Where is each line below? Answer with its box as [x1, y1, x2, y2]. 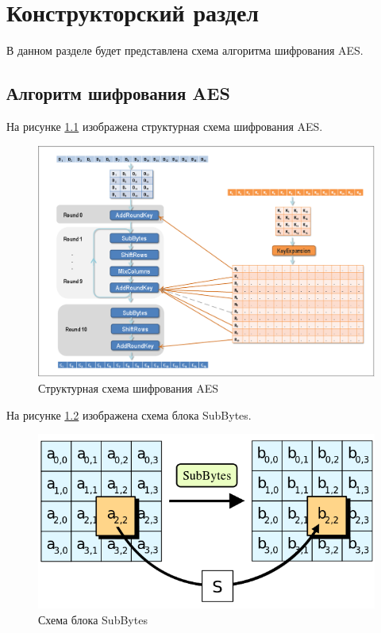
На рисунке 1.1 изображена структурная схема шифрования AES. [6, 117, 323, 134]
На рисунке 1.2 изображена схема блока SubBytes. [6, 406, 252, 423]
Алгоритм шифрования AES [6, 81, 230, 105]
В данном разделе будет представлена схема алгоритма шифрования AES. [6, 42, 364, 59]
